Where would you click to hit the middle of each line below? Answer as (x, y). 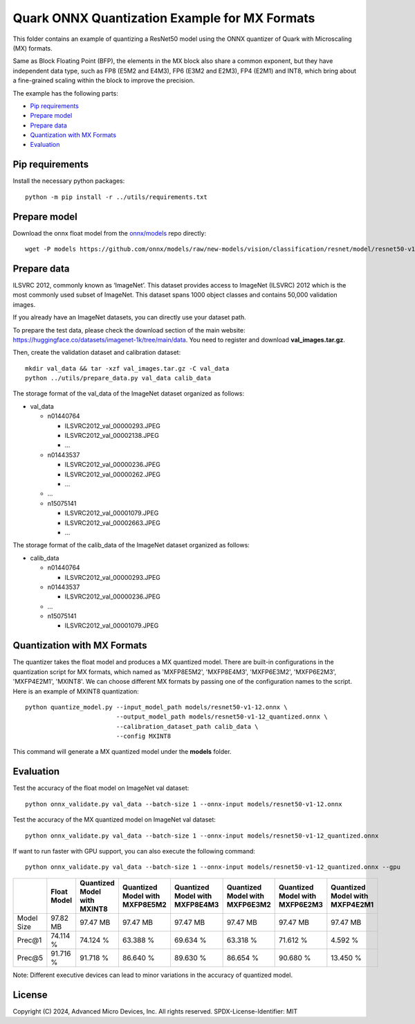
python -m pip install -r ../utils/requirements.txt (116, 197)
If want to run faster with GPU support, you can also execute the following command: (134, 851)
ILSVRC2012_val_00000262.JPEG (112, 474)
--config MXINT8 (144, 736)
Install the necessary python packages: (69, 181)
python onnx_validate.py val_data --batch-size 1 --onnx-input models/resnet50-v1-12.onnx (184, 804)
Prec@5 (30, 957)
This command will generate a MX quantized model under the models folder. (122, 752)
